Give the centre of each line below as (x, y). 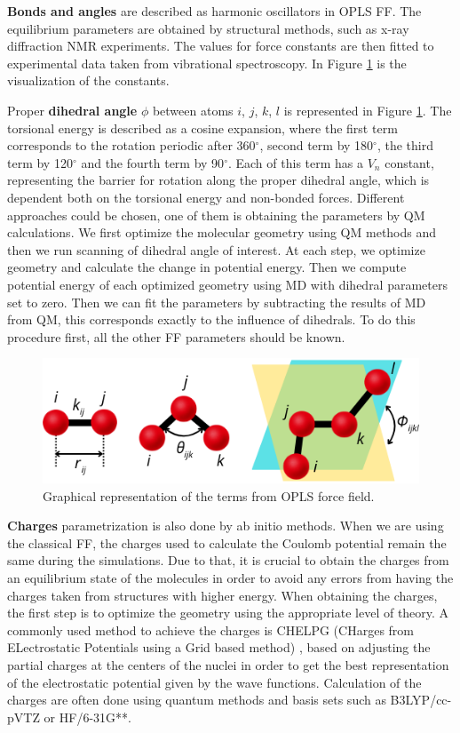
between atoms (193, 110)
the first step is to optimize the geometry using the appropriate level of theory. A (228, 613)
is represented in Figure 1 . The (368, 110)
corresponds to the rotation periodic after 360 (131, 145)
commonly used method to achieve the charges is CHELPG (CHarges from (210, 629)
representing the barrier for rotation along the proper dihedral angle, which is (218, 180)
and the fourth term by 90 (153, 162)
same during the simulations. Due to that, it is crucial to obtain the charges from (228, 560)
